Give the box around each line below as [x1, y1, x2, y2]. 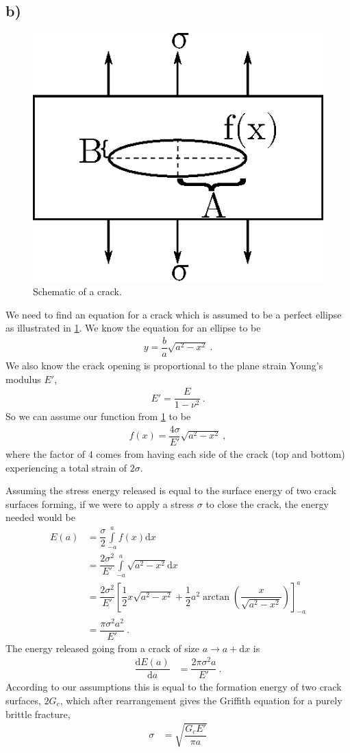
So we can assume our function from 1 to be [5, 409, 191, 424]
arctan [202, 592, 229, 602]
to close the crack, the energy [205, 496, 329, 511]
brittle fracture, [5, 706, 71, 721]
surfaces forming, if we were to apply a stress [5, 496, 195, 511]
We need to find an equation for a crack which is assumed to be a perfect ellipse [5, 307, 342, 321]
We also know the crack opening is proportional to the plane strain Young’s [5, 358, 323, 373]
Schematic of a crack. [33, 284, 122, 299]
